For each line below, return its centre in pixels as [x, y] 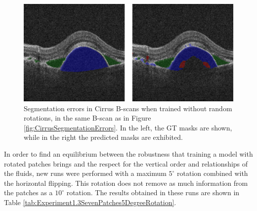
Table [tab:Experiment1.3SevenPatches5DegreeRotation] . [90, 202]
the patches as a [28, 192]
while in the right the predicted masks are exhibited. [103, 137]
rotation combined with [213, 173]
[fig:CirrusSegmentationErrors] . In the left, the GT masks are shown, [128, 127]
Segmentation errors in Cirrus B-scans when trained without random [128, 108]
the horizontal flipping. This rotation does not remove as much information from [126, 183]
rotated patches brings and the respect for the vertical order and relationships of [126, 163]
